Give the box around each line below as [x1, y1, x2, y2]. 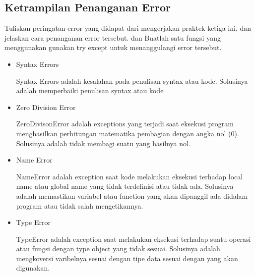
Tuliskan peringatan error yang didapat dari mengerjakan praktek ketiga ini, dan [4, 23, 252, 33]
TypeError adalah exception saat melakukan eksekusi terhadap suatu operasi [16, 233, 251, 244]
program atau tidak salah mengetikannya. [16, 200, 143, 211]
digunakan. [16, 263, 50, 273]
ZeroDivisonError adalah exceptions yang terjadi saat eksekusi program [16, 118, 234, 129]
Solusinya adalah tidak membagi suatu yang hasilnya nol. [16, 138, 191, 148]
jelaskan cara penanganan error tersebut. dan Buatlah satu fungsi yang [4, 32, 221, 43]
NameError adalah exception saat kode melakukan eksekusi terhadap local [16, 171, 243, 181]
